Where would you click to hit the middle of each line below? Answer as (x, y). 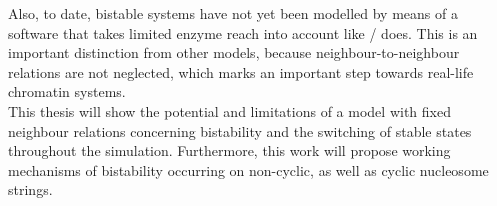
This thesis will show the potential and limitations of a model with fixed (229, 110)
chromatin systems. (67, 91)
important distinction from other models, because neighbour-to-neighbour (234, 52)
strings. (30, 189)
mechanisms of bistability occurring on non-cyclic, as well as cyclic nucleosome (248, 169)
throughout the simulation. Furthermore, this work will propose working (229, 150)
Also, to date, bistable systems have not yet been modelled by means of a (233, 13)
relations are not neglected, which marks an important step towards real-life (241, 71)
